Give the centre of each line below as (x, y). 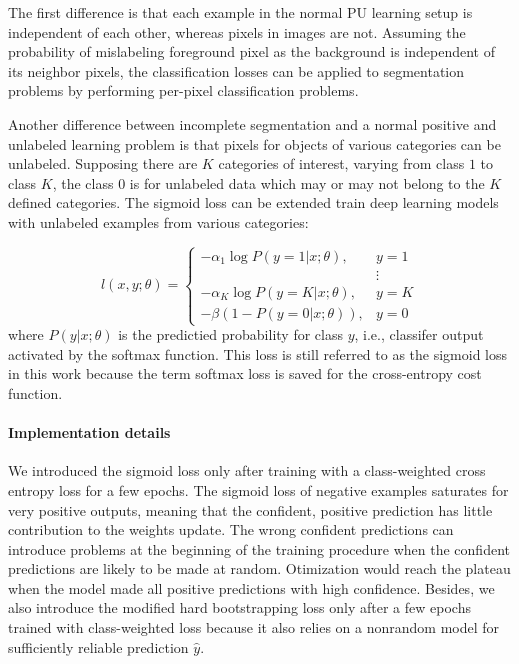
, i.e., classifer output (419, 334)
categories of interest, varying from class (341, 163)
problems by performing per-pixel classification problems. (183, 90)
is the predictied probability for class (230, 334)
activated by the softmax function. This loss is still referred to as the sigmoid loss (258, 353)
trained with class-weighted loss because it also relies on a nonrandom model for (254, 627)
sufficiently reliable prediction (98, 646)
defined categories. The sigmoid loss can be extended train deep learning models (253, 202)
